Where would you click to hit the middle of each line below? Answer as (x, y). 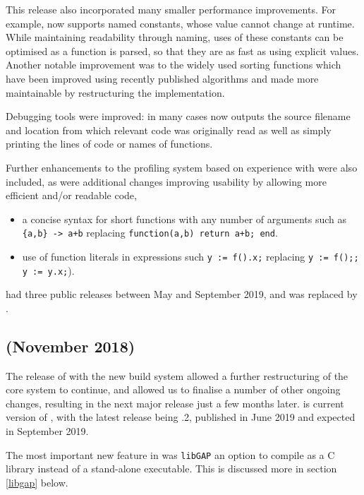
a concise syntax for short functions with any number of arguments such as (184, 219)
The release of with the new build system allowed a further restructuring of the (177, 375)
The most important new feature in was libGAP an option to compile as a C (170, 454)
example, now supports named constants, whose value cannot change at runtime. (180, 23)
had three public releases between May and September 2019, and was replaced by (182, 294)
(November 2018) (71, 346)
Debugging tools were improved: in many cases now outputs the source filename (178, 116)
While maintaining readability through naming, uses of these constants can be (175, 37)
